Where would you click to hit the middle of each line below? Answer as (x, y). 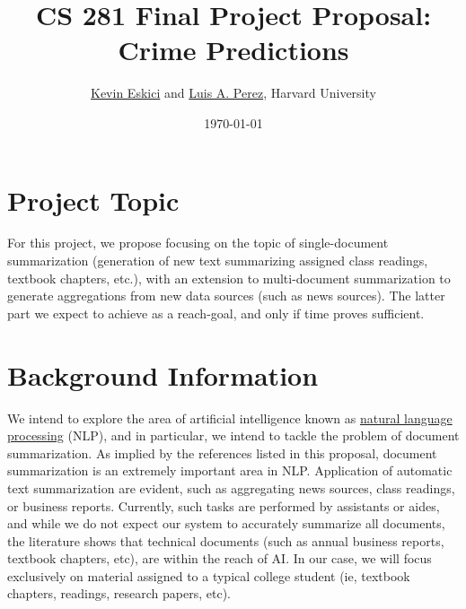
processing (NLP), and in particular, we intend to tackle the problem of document (233, 435)
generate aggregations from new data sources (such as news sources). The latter (226, 296)
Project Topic (93, 200)
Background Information (163, 374)
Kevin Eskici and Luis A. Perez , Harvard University (233, 93)
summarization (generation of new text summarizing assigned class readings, (218, 261)
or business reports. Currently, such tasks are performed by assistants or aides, (224, 505)
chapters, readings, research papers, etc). (119, 593)
